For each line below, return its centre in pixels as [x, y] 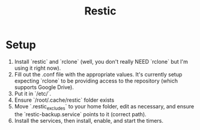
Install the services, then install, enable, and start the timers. [89, 120]
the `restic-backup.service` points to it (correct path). [80, 114]
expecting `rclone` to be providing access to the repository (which [96, 81]
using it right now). [38, 68]
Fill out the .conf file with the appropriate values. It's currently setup [98, 74]
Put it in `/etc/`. [33, 93]
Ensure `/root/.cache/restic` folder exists [64, 100]
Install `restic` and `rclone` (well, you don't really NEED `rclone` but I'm [101, 61]
